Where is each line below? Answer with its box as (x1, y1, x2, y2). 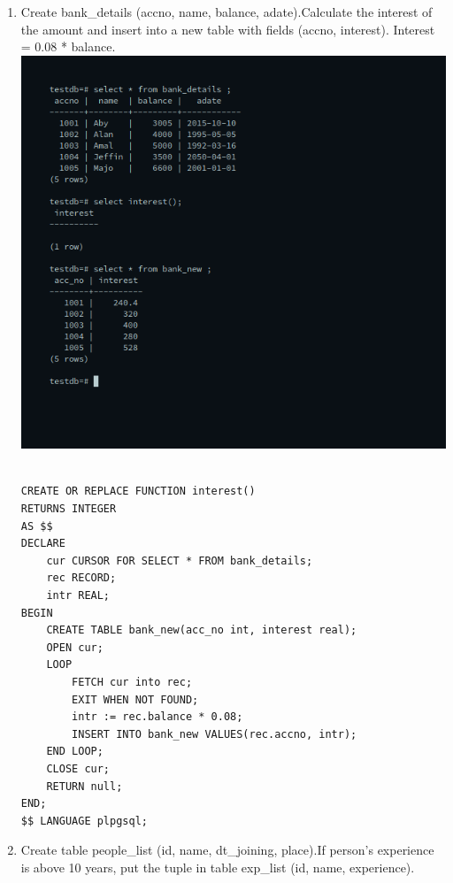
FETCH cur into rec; (72, 675, 193, 688)
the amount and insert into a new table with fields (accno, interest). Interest (20, 19, 435, 38)
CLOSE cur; (46, 762, 111, 775)
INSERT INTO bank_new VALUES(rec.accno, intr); (72, 727, 357, 741)
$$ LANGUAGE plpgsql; (20, 814, 148, 827)
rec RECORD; (46, 572, 117, 585)
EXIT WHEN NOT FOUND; (72, 693, 199, 706)
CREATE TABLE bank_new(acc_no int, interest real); (46, 624, 357, 637)
